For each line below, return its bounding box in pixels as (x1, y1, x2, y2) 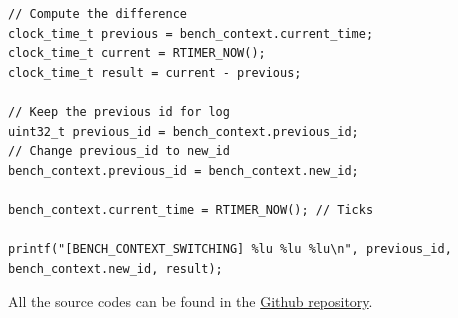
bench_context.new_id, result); (8, 261, 223, 276)
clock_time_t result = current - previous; (8, 65, 302, 80)
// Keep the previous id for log (8, 104, 230, 119)
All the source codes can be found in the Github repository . (8, 291, 373, 312)
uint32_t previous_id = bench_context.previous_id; (8, 124, 359, 139)
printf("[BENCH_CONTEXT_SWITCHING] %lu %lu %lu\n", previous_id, (8, 242, 452, 257)
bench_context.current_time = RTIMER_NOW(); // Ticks (8, 202, 374, 217)
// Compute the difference (8, 7, 187, 21)
